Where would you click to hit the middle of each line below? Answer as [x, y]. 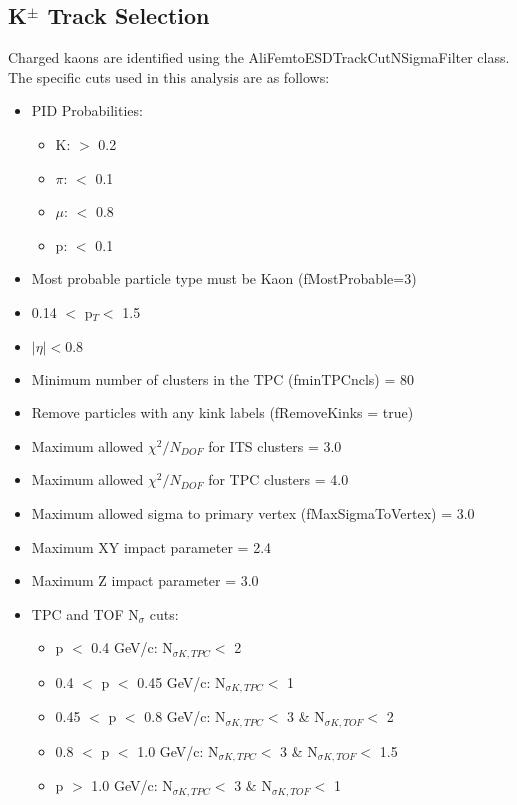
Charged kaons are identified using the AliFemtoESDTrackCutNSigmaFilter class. [259, 57]
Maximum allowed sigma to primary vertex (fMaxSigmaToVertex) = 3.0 [253, 512]
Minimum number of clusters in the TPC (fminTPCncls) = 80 [222, 378]
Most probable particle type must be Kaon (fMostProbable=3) [224, 278]
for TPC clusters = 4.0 [278, 479]
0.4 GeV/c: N [132, 647]
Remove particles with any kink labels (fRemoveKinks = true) [222, 412]
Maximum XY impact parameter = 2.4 [151, 546]
